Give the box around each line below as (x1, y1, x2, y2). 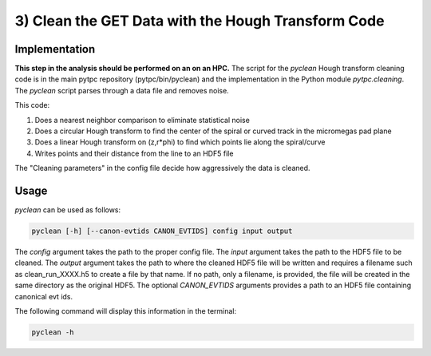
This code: (14, 101, 50, 110)
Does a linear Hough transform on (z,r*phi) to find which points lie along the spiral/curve (34, 137, 326, 147)
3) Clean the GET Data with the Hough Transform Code (14, 12, 385, 30)
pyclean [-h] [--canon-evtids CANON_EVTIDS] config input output (31, 227, 293, 235)
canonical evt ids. (14, 291, 73, 301)
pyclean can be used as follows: (14, 205, 121, 215)
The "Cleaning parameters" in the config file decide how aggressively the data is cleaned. (14, 164, 310, 173)
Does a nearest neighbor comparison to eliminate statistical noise (34, 115, 251, 125)
